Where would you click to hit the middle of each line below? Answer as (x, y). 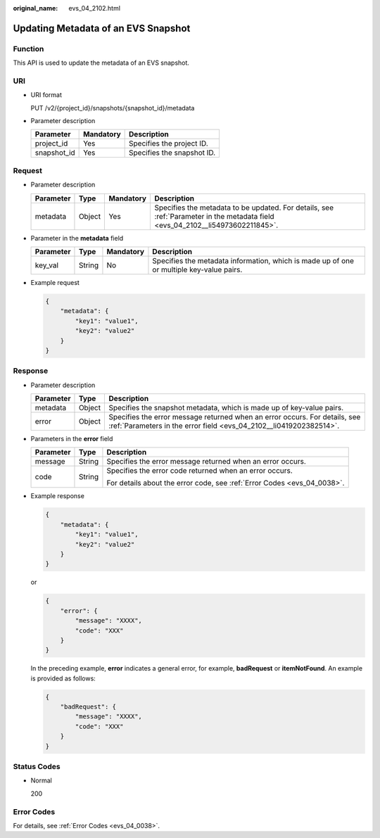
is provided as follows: (63, 678)
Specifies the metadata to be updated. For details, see (244, 208)
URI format (46, 95)
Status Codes (37, 766)
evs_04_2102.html (95, 8)
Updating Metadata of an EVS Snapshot (102, 28)
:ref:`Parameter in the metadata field (214, 216)
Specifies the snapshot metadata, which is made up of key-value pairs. (226, 408)
